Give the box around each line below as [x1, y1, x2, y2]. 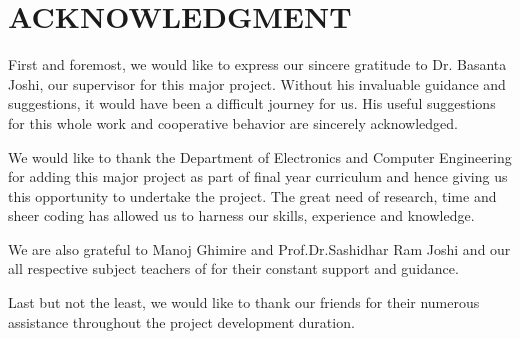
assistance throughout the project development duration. [8, 311, 355, 332]
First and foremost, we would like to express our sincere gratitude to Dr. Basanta [8, 54, 507, 75]
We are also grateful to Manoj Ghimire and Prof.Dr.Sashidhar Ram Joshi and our [8, 238, 511, 259]
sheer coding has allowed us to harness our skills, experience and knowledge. [8, 205, 475, 226]
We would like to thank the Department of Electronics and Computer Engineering [8, 146, 512, 167]
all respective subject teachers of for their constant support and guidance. [8, 258, 459, 279]
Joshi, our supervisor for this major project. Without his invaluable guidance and [8, 73, 506, 94]
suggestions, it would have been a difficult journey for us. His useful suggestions [8, 93, 496, 114]
